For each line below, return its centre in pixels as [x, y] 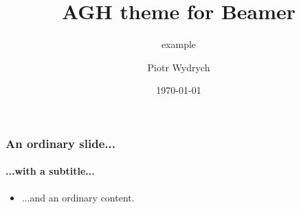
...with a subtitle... [50, 171]
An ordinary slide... [60, 143]
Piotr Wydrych [179, 67]
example [179, 44]
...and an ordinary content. [78, 197]
